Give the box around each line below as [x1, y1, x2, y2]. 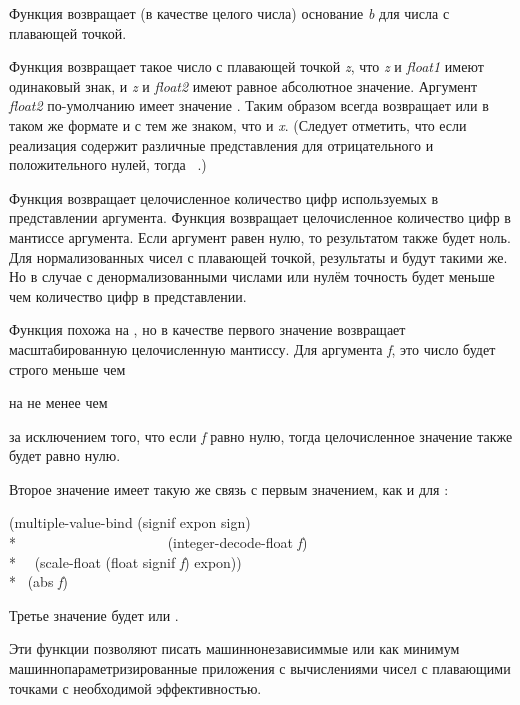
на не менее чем [9, 392, 108, 413]
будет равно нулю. [9, 445, 121, 466]
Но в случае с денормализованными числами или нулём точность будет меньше [9, 266, 495, 287]
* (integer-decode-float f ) [9, 532, 308, 553]
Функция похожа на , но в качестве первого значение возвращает [9, 319, 406, 340]
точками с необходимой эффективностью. [9, 677, 262, 698]
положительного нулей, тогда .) [9, 154, 207, 175]
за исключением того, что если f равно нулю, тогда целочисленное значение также [9, 425, 513, 446]
